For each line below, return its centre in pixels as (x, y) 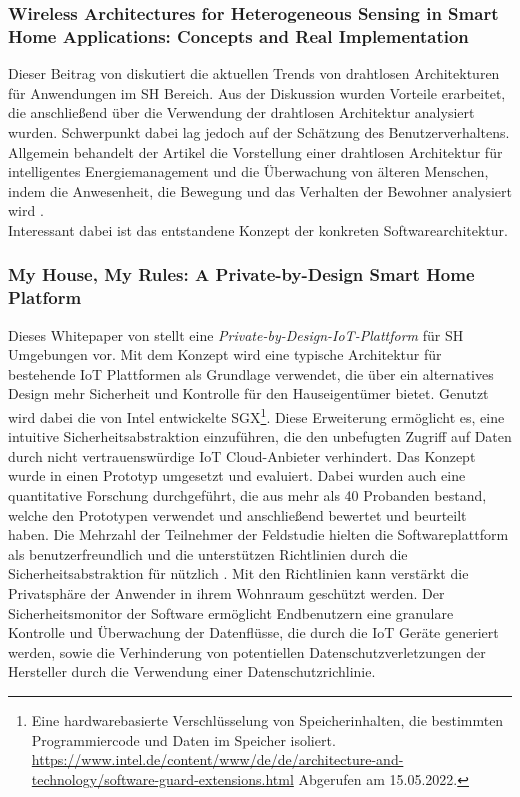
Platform (45, 297)
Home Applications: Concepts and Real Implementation (238, 35)
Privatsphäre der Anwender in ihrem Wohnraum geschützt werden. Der (226, 593)
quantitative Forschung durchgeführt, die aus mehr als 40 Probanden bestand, (247, 495)
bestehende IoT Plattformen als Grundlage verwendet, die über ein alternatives (251, 373)
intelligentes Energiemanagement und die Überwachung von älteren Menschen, (248, 171)
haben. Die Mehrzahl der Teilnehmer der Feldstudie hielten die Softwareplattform (258, 534)
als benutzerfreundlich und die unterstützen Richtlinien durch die (208, 553)
